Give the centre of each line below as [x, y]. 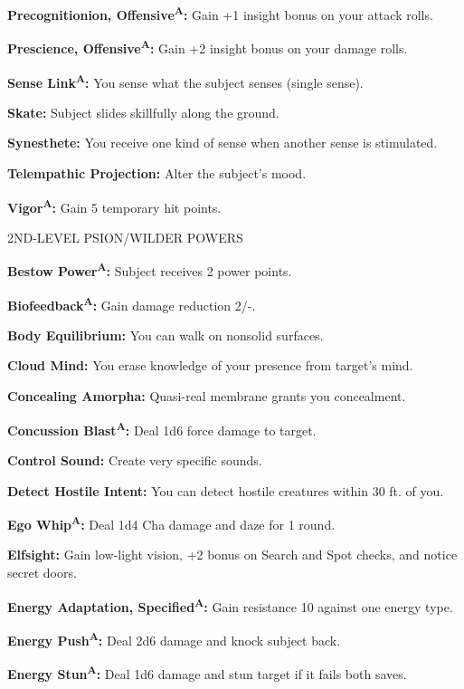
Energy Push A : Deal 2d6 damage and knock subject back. [174, 638]
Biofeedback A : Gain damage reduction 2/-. [132, 303]
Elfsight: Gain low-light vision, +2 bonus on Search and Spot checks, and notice [232, 555]
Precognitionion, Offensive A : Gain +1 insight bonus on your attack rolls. [220, 13]
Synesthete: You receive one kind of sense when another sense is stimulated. [223, 143]
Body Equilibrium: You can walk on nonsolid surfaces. [166, 335]
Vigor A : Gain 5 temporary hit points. [114, 206]
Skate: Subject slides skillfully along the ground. [143, 112]
